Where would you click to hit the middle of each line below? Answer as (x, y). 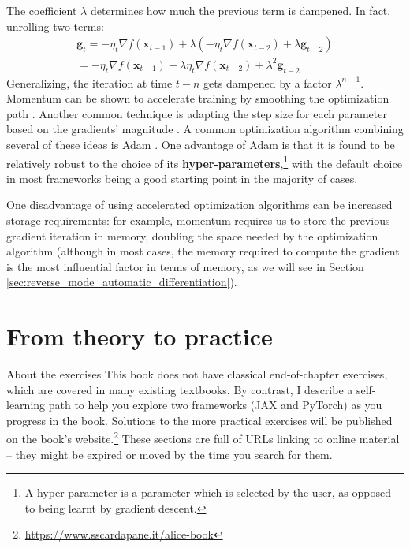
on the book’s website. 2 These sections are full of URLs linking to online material (203, 438)
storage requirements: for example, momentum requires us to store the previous (198, 220)
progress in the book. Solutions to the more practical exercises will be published (199, 420)
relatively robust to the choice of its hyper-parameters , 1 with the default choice (204, 162)
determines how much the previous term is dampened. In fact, (240, 10)
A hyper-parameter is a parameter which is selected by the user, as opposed (208, 492)
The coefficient (42, 10)
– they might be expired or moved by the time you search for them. (170, 454)
